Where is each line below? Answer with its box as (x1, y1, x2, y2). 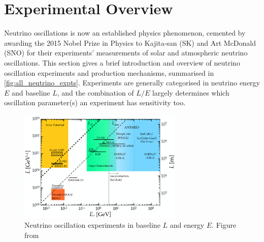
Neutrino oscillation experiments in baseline (24, 220, 160, 230)
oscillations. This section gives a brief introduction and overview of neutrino (4, 57, 240, 68)
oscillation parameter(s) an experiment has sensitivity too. (4, 97, 186, 108)
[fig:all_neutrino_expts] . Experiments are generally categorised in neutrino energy (4, 77, 260, 88)
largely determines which (152, 87, 229, 98)
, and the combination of (57, 87, 134, 98)
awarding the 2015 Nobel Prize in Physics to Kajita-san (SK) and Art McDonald (4, 37, 256, 48)
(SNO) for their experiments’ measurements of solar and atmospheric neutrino (4, 47, 248, 58)
